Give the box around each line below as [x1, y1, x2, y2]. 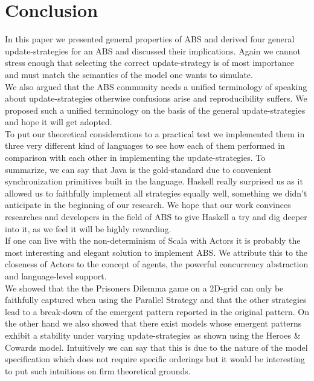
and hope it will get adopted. [5, 116, 112, 128]
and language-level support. [5, 270, 107, 282]
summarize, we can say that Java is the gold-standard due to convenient [5, 163, 272, 175]
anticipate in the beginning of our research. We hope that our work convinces [5, 198, 291, 211]
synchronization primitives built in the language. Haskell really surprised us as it [5, 175, 303, 187]
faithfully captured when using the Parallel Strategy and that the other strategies [5, 293, 307, 306]
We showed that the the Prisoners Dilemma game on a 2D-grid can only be [5, 281, 284, 294]
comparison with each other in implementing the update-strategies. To [5, 151, 266, 164]
